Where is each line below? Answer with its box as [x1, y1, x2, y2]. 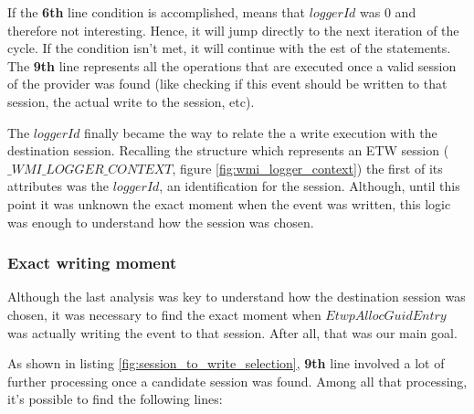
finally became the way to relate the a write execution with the [84, 122, 437, 142]
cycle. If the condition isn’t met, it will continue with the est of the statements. [7, 38, 451, 58]
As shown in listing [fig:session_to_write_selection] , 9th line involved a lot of [7, 354, 445, 373]
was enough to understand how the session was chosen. [7, 212, 314, 231]
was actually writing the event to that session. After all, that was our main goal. [7, 323, 458, 342]
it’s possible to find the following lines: [7, 389, 223, 409]
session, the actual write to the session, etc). [7, 91, 255, 111]
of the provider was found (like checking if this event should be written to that [7, 74, 448, 93]
